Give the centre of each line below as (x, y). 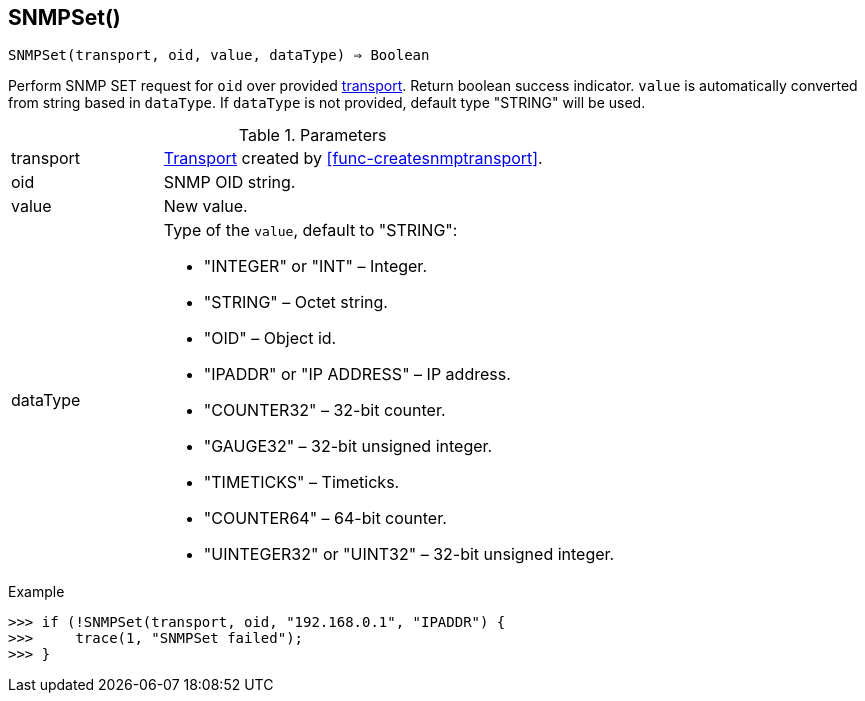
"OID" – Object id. (270, 338)
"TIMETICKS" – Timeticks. (301, 482)
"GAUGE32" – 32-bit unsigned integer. (348, 446)
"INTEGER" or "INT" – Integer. (315, 266)
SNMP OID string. (229, 182)
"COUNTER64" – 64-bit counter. (325, 518)
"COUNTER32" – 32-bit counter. (324, 410)
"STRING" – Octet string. (295, 302)
